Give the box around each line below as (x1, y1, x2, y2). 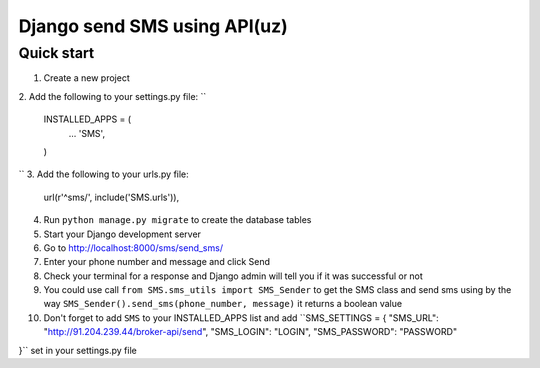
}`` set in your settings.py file (18, 344, 137, 356)
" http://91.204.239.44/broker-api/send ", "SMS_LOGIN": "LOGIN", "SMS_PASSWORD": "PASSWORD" (43, 326, 458, 338)
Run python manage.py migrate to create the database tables (43, 214, 312, 226)
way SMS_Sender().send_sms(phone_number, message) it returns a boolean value (43, 298, 403, 310)
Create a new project (43, 72, 130, 84)
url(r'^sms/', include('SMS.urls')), (43, 191, 180, 203)
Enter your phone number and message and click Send (43, 256, 270, 268)
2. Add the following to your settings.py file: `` (18, 90, 207, 102)
